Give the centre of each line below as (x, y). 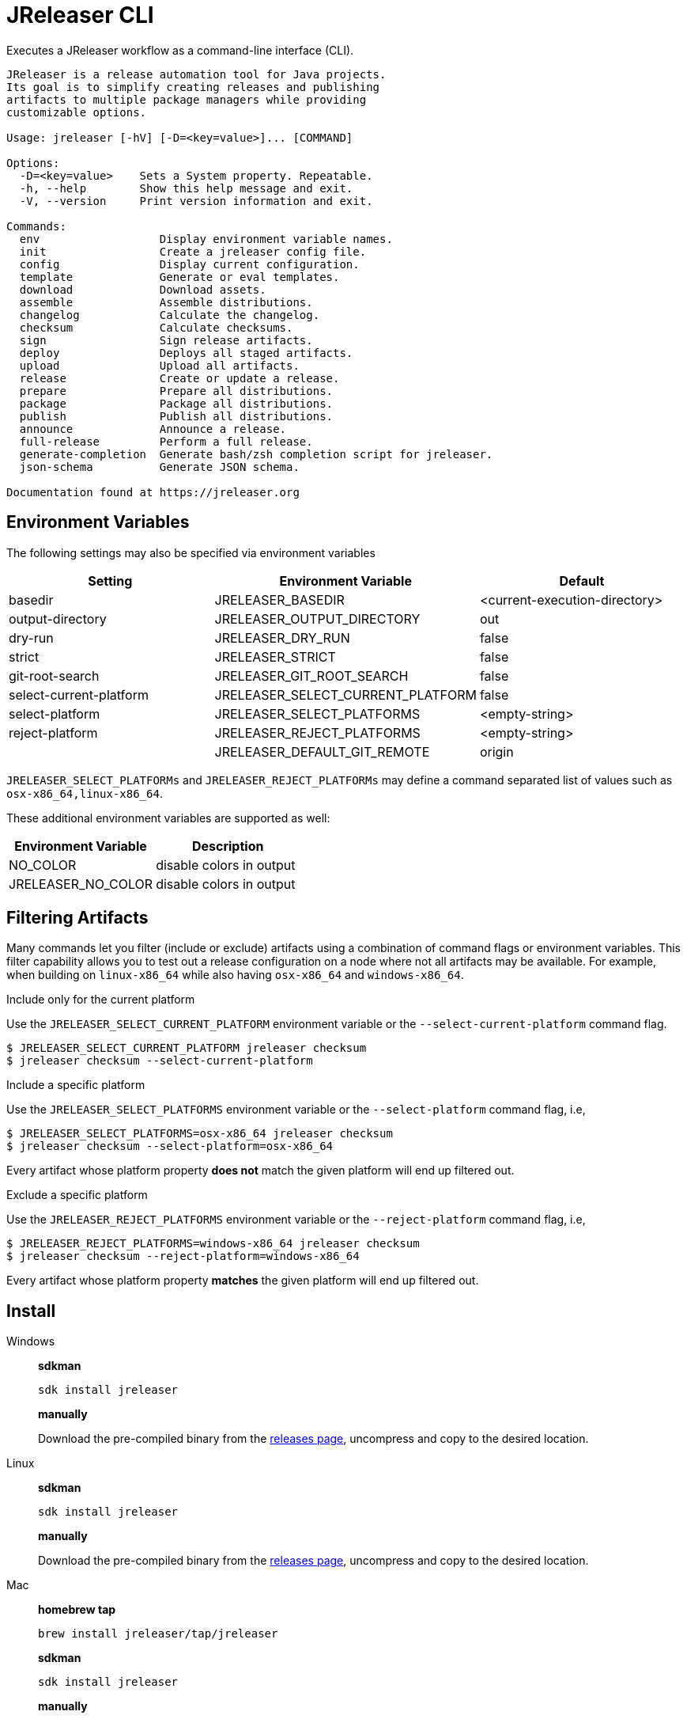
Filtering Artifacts (77, 918)
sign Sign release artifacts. (166, 340)
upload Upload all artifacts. (159, 365)
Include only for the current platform (101, 1000)
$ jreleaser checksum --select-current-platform (160, 1061)
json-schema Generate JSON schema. (159, 467)
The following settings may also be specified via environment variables (191, 552)
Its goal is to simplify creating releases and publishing (193, 87)
